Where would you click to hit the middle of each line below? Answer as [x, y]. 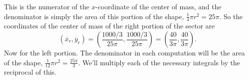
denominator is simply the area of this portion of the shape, [94, 16]
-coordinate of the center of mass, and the [158, 6]
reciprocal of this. [30, 72]
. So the [231, 16]
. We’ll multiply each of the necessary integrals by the [159, 62]
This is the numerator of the [47, 6]
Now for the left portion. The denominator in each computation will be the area [124, 53]
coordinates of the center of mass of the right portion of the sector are [110, 26]
